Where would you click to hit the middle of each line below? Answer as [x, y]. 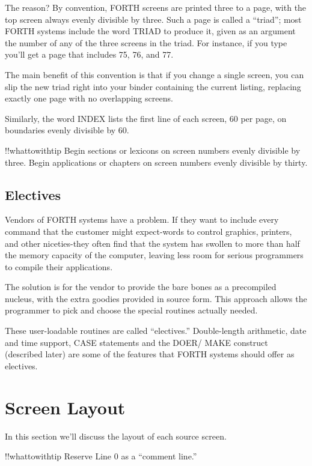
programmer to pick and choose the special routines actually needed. [131, 310]
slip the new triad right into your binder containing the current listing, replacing [153, 86]
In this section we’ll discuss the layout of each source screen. [116, 436]
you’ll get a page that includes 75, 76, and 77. [89, 54]
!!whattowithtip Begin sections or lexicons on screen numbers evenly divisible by [153, 150]
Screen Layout [65, 407]
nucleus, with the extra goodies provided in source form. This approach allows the [156, 298]
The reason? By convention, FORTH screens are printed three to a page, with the [156, 7]
